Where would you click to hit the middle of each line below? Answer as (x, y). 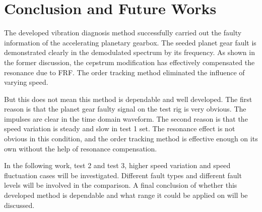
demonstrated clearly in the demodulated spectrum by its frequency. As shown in (129, 52)
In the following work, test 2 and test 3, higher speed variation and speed (117, 165)
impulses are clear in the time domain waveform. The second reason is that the (126, 118)
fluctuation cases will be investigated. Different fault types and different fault (123, 175)
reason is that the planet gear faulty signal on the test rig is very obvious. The (125, 109)
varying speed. (26, 82)
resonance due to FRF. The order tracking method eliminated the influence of (124, 72)
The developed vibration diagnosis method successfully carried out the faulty (123, 33)
